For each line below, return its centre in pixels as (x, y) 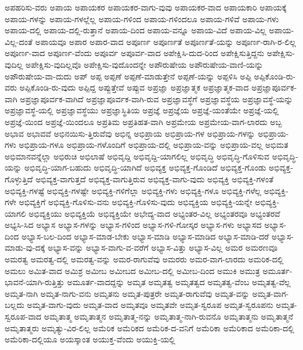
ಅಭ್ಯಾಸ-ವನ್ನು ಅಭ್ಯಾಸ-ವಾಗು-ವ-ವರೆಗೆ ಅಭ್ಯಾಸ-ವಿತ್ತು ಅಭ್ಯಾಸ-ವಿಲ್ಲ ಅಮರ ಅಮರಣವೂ (163, 247)
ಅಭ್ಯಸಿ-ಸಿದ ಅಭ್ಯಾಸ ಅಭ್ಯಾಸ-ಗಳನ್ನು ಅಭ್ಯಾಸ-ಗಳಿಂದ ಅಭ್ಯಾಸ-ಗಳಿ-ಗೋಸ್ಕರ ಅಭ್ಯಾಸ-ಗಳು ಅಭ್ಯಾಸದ (133, 225)
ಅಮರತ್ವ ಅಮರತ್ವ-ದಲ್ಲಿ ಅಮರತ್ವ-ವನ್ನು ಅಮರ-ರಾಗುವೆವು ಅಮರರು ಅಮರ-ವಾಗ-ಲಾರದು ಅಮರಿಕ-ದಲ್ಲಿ (144, 259)
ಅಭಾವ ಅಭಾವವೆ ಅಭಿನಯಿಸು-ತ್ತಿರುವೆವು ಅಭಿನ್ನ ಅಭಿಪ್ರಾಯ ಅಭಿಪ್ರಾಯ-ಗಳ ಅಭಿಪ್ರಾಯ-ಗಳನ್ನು (130, 133)
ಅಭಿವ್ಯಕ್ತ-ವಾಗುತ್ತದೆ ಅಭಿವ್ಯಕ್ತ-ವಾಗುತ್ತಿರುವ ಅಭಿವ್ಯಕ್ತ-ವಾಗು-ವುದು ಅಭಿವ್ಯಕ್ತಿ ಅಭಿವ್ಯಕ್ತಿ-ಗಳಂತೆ (154, 179)
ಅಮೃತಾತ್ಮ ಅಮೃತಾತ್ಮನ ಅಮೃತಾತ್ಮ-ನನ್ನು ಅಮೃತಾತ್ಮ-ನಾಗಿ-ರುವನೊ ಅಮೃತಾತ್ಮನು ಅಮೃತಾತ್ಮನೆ (169, 316)
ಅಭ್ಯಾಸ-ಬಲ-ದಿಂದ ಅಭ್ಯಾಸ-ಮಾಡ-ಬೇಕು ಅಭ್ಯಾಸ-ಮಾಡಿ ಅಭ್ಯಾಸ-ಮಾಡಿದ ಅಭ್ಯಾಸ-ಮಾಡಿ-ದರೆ (145, 236)
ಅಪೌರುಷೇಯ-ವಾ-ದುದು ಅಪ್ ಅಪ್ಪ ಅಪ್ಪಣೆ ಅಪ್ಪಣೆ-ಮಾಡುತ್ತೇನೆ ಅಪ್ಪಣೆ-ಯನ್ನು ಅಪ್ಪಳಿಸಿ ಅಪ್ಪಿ (128, 76)
